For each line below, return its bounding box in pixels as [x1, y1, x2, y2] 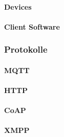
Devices [4, 1, 32, 12]
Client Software [4, 21, 60, 32]
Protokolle [4, 43, 48, 56]
